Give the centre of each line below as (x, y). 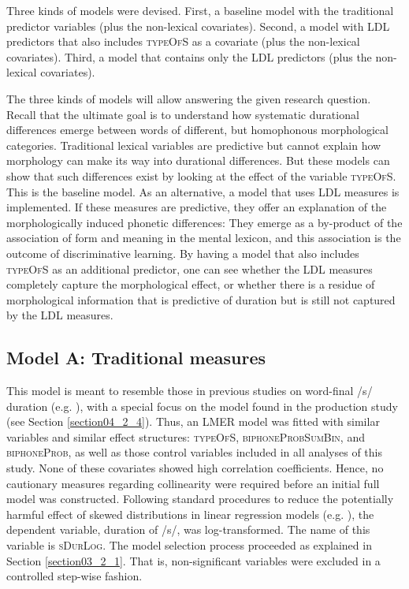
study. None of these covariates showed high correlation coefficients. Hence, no (195, 468)
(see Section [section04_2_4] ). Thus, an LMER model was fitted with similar (193, 421)
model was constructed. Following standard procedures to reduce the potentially (200, 499)
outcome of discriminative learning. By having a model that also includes (183, 253)
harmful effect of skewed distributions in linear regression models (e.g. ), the (190, 514)
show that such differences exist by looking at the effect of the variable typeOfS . (201, 175)
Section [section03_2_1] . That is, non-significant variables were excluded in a (193, 560)
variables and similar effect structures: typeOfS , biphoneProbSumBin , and (186, 436)
